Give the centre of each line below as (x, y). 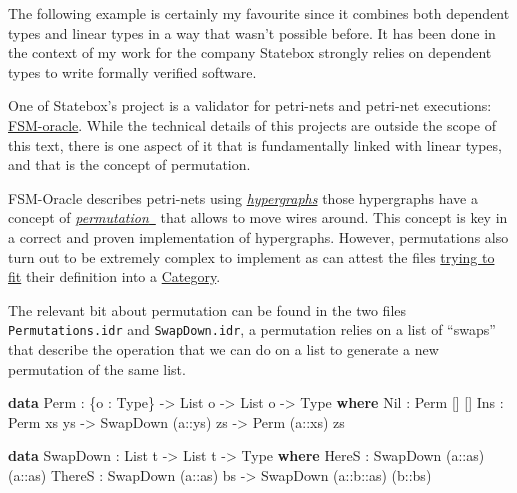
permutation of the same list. (97, 368)
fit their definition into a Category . (114, 276)
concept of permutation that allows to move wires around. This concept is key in (258, 217)
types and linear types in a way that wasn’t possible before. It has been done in (252, 32)
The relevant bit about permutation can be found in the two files (207, 309)
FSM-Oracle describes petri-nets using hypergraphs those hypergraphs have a (243, 197)
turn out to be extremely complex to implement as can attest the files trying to (251, 256)
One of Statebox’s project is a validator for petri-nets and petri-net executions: (250, 105)
